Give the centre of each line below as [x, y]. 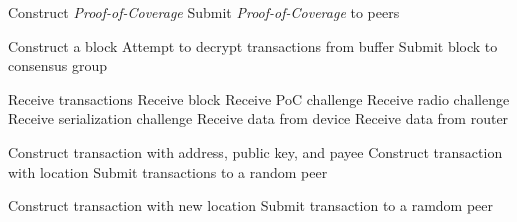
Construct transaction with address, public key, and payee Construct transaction [255, 151]
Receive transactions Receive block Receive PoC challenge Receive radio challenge [259, 98]
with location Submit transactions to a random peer [168, 171]
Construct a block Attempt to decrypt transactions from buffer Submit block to [253, 45]
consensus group [58, 65]
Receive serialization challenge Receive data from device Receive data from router [258, 118]
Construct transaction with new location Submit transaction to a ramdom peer [251, 205]
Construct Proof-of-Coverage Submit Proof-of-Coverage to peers [204, 12]
